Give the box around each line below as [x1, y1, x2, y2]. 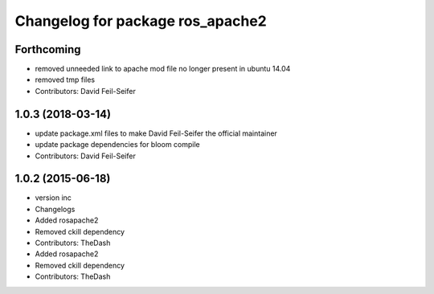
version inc [35, 193, 72, 202]
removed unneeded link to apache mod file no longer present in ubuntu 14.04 [35, 64, 291, 74]
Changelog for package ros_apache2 [14, 12, 267, 30]
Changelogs [35, 204, 76, 214]
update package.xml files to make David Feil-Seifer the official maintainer [35, 129, 277, 138]
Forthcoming [14, 43, 81, 56]
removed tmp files [35, 75, 96, 84]
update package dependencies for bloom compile [35, 140, 200, 149]
